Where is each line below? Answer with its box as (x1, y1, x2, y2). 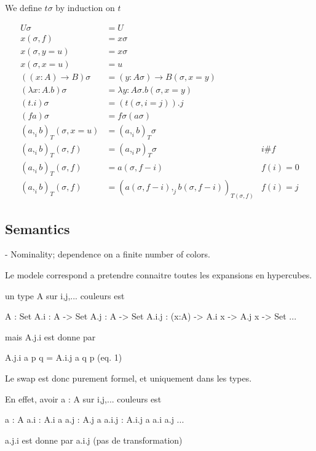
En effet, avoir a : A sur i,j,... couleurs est (5, 392, 162, 405)
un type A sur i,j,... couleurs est (5, 289, 125, 302)
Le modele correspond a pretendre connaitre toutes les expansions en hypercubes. (5, 269, 312, 281)
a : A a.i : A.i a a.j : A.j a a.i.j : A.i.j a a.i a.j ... (5, 413, 184, 426)
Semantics (5, 219, 70, 238)
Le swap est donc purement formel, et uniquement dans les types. (5, 371, 252, 384)
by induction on (55, 1, 115, 14)
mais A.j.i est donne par (5, 330, 96, 343)
